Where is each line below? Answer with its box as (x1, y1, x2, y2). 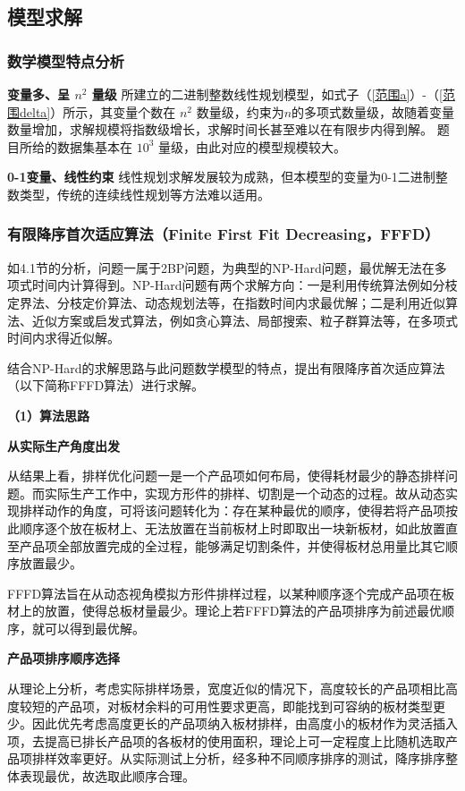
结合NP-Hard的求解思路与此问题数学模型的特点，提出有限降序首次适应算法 (7, 358, 445, 377)
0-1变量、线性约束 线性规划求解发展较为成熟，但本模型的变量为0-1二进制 (7, 167, 435, 186)
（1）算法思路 (7, 405, 90, 424)
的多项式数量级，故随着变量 (292, 102, 455, 121)
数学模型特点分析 (7, 49, 124, 72)
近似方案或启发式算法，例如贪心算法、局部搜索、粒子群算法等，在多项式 (31, 310, 458, 329)
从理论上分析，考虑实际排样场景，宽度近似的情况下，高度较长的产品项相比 (7, 679, 445, 698)
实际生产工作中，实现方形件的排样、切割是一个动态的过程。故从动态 (44, 483, 445, 502)
